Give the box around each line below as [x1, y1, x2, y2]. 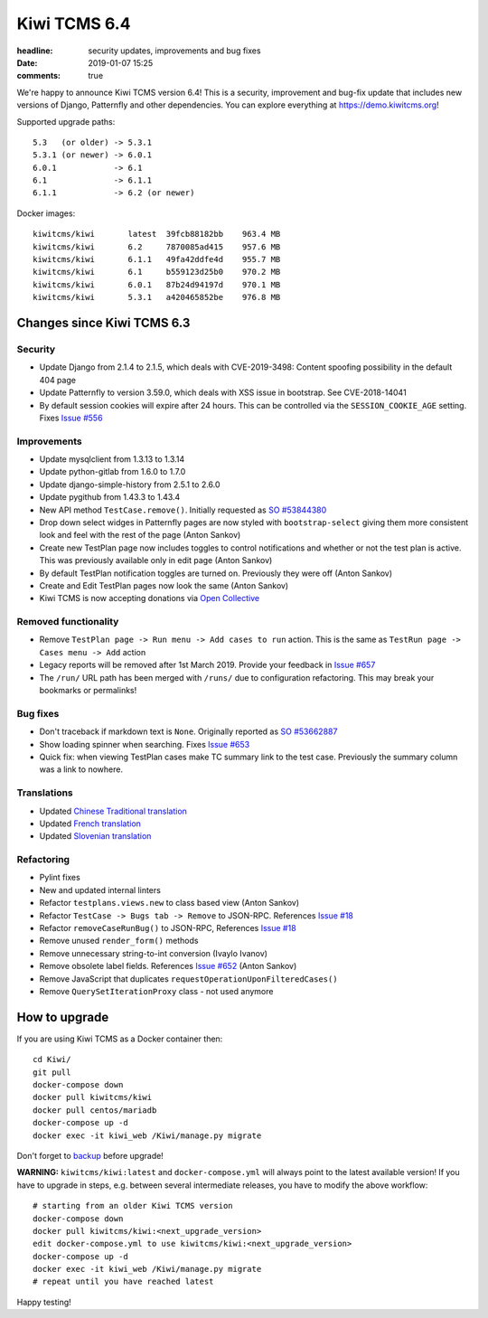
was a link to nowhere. [39, 764, 124, 775]
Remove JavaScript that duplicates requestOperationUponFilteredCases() [39, 973, 338, 984]
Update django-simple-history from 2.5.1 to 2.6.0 [39, 479, 221, 490]
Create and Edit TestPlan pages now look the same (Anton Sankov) [39, 579, 289, 591]
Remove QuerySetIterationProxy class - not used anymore [39, 985, 274, 996]
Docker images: [16, 208, 76, 219]
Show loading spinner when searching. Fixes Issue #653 [39, 739, 250, 749]
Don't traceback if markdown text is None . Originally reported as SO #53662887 [39, 726, 338, 737]
